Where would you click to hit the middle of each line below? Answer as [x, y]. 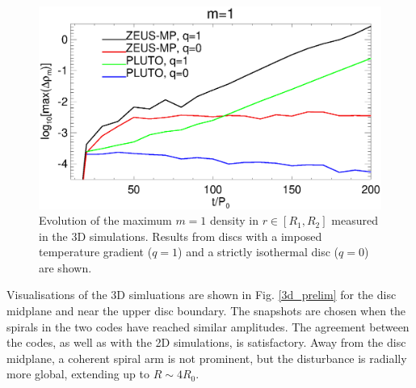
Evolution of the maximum [105, 220]
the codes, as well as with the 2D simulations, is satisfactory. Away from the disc [206, 342]
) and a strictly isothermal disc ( [258, 252]
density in [234, 220]
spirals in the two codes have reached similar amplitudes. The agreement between [208, 326]
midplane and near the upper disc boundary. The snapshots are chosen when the [206, 311]
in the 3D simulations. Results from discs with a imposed [181, 236]
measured [355, 220]
